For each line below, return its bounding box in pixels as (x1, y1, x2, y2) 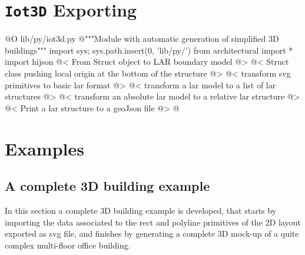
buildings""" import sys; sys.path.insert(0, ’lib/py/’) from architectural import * (5, 44, 293, 56)
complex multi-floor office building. (5, 239, 131, 251)
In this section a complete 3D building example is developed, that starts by (5, 204, 277, 216)
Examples (5, 136, 84, 160)
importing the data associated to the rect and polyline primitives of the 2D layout (5, 216, 301, 228)
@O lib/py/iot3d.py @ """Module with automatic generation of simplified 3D (5, 32, 279, 45)
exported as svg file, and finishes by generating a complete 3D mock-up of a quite (5, 227, 299, 240)
